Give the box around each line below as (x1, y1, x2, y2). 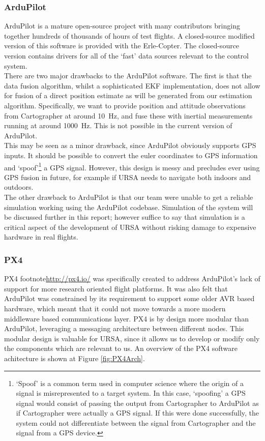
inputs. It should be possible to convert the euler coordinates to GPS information (4, 150, 258, 160)
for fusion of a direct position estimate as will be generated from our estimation (4, 90, 252, 101)
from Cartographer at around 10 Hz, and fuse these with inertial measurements (4, 110, 253, 121)
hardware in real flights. (4, 231, 78, 242)
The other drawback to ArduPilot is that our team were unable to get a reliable (4, 191, 253, 202)
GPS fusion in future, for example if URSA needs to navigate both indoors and (4, 171, 251, 182)
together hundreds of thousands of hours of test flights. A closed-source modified (4, 30, 255, 41)
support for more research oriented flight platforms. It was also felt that (4, 283, 228, 293)
